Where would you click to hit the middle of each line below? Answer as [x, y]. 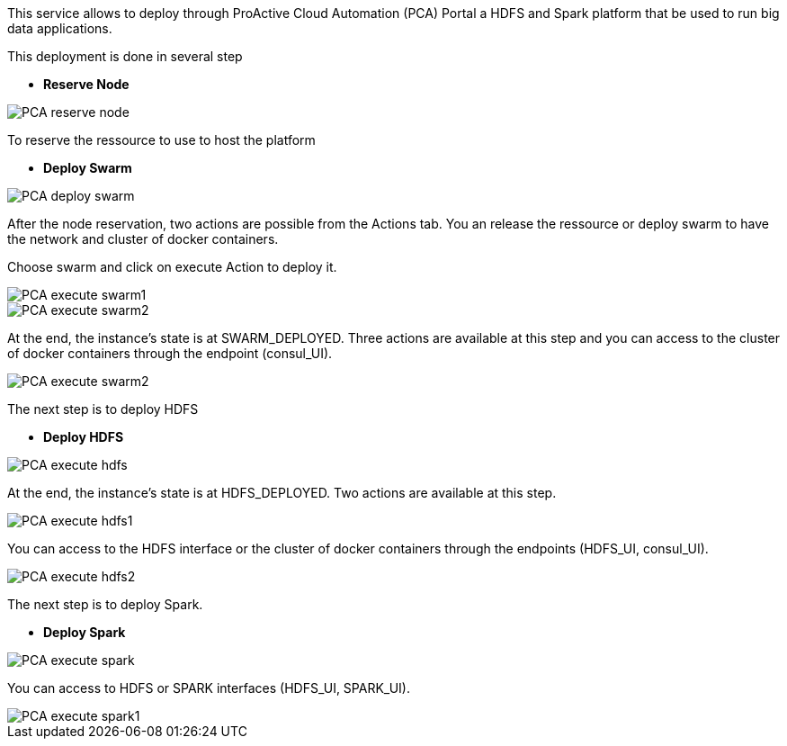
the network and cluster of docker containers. [143, 239]
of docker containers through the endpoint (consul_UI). [170, 353]
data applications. [60, 28]
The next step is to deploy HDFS [103, 409]
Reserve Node [86, 84]
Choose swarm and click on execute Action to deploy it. [172, 267]
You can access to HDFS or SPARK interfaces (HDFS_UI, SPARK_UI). [209, 688]
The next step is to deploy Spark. [105, 604]
